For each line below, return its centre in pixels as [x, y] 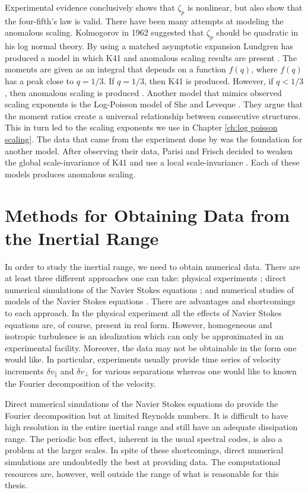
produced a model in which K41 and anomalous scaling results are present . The [151, 57]
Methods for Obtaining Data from [147, 214]
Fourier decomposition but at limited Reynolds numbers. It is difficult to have [147, 415]
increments [24, 370]
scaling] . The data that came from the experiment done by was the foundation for [154, 139]
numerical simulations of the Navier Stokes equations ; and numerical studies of [150, 289]
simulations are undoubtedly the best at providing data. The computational [143, 461]
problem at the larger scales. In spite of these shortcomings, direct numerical [144, 450]
